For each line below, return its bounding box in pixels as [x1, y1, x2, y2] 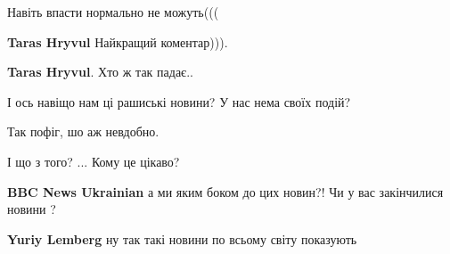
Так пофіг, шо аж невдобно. [7, 122, 160, 141]
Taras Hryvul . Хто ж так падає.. [7, 62, 193, 81]
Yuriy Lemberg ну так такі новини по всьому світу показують [7, 229, 357, 248]
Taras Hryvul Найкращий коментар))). [7, 32, 228, 51]
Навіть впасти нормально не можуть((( [7, 3, 219, 20]
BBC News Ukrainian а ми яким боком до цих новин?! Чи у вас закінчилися [7, 182, 444, 201]
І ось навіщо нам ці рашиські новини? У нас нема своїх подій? [7, 92, 351, 111]
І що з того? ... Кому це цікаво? [7, 152, 180, 170]
